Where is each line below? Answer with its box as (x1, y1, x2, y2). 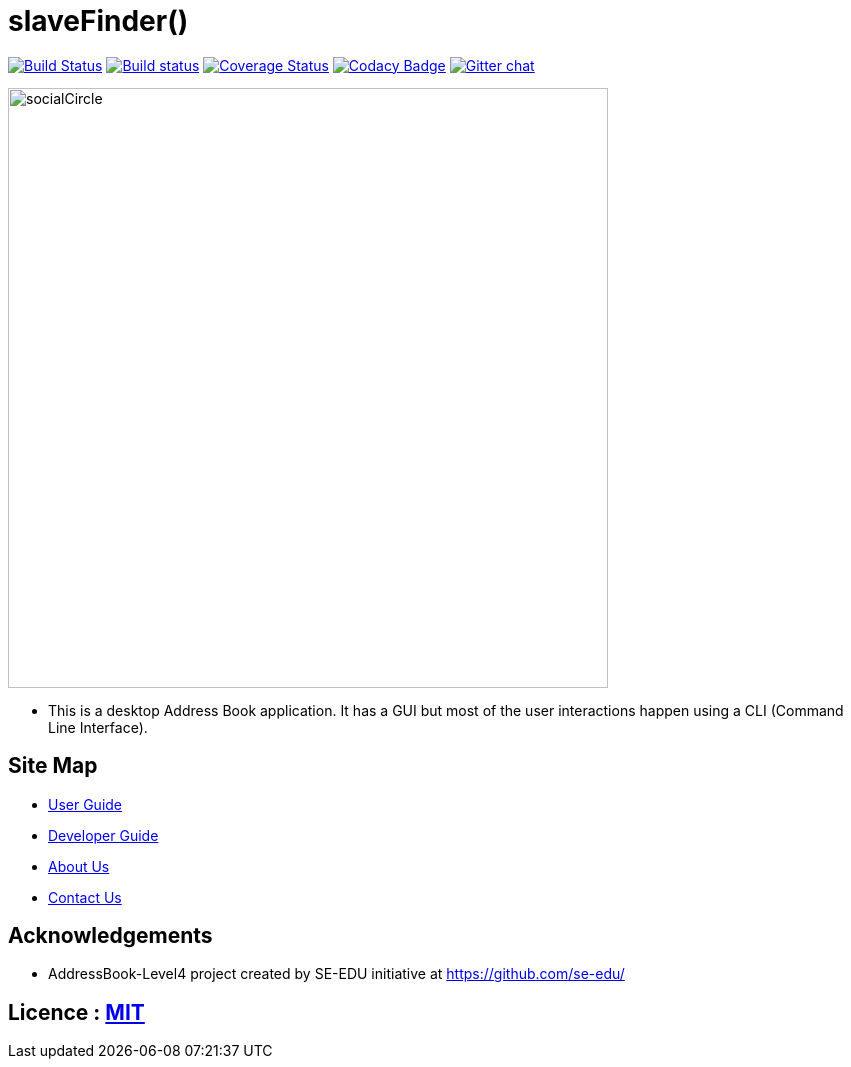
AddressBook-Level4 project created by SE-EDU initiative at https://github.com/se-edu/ (48, 965, 625, 983)
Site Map (8, 753, 98, 779)
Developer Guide (48, 826, 159, 844)
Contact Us (48, 888, 122, 906)
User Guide (48, 795, 123, 813)
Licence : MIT (8, 999, 145, 1025)
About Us (48, 857, 110, 875)
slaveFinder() (8, 4, 189, 38)
